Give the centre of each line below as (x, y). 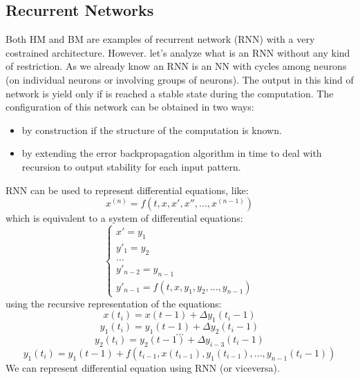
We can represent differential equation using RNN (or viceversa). (143, 367)
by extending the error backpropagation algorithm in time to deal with (172, 153)
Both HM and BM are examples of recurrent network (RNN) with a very (160, 39)
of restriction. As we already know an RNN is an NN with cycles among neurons (176, 66)
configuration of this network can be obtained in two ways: (130, 107)
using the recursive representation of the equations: (114, 303)
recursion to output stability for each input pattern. (131, 166)
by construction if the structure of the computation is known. (152, 130)
